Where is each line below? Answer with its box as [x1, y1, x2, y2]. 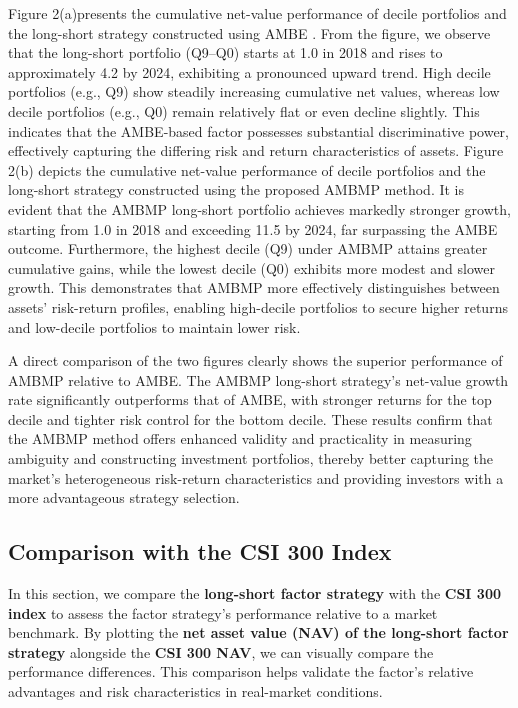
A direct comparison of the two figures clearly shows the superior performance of [8, 350, 503, 371]
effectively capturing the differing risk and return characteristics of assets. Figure [8, 140, 504, 161]
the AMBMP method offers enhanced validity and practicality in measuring [8, 428, 472, 449]
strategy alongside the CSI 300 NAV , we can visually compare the [8, 641, 434, 662]
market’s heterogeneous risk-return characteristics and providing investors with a [8, 467, 504, 488]
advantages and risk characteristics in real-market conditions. [8, 681, 383, 702]
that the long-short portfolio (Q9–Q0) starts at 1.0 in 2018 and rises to [8, 42, 443, 63]
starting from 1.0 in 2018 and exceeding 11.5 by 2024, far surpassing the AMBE [8, 218, 498, 239]
